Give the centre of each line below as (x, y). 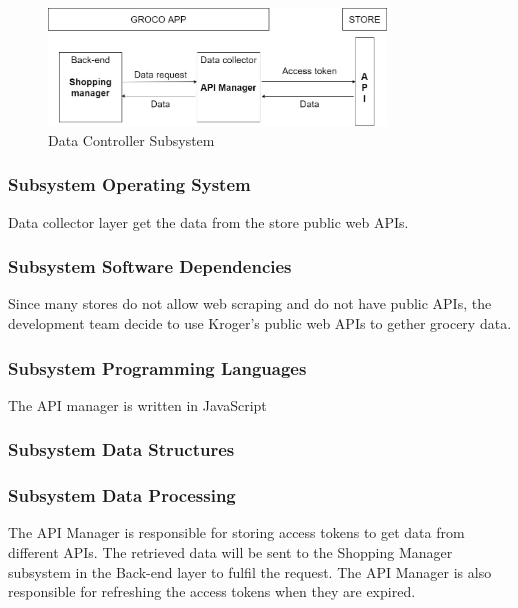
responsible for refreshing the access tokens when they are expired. (212, 591)
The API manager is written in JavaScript (137, 404)
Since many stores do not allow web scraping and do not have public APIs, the (250, 303)
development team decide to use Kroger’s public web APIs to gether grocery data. (260, 323)
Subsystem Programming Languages (157, 367)
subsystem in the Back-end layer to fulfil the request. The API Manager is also (250, 571)
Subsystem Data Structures (121, 449)
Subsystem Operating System (129, 184)
